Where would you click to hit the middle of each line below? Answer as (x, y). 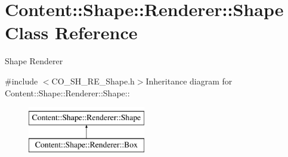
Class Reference (71, 32)
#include (21, 81)
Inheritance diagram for (189, 81)
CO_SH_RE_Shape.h (93, 81)
